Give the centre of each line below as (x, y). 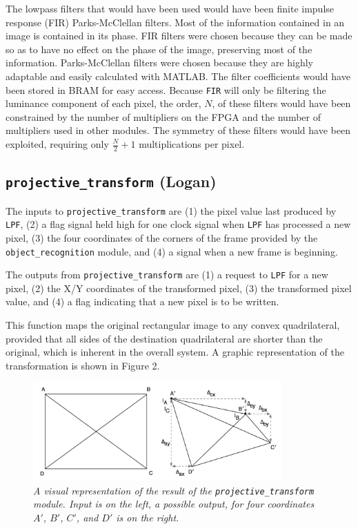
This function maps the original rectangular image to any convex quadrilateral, (173, 325)
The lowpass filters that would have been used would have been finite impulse (170, 8)
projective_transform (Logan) (111, 181)
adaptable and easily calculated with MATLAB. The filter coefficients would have (178, 76)
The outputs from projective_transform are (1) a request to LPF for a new (167, 275)
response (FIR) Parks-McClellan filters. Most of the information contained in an (175, 22)
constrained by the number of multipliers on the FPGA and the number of (163, 116)
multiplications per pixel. (192, 144)
